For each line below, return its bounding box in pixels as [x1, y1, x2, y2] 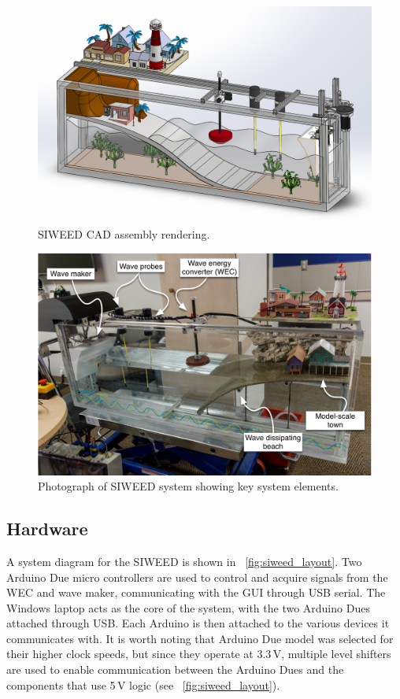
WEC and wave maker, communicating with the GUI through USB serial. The [6, 584, 386, 601]
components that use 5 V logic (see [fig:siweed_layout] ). [6, 676, 280, 693]
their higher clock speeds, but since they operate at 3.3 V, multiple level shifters [6, 645, 391, 662]
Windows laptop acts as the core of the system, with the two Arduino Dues [6, 599, 370, 616]
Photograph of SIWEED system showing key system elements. [38, 478, 339, 494]
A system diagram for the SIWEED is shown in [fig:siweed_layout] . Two [6, 553, 362, 569]
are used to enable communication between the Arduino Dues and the [6, 661, 344, 678]
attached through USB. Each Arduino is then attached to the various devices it [6, 615, 390, 631]
